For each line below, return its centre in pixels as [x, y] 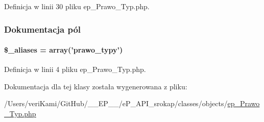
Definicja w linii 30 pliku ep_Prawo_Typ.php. [77, 6]
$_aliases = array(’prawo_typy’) [64, 50]
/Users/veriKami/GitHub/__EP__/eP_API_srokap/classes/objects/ [116, 103]
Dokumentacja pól [43, 29]
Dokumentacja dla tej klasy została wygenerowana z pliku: [96, 86]
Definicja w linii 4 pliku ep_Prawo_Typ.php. [75, 69]
